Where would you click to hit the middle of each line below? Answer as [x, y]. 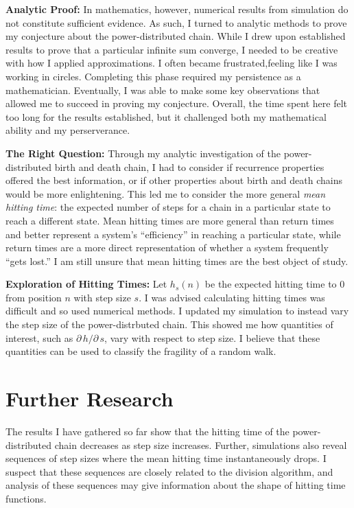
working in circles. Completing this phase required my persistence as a [153, 76]
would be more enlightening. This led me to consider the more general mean [166, 193]
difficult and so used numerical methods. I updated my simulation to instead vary [177, 311]
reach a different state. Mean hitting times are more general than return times [170, 220]
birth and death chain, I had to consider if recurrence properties [189, 166]
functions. [26, 498]
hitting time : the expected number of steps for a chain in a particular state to [168, 207]
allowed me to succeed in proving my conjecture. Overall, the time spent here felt [177, 103]
